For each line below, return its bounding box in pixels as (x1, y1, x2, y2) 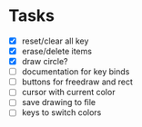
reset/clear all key (21, 35, 89, 46)
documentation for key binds (21, 66, 130, 77)
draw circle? (21, 56, 69, 67)
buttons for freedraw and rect (21, 76, 134, 87)
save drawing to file (21, 97, 96, 108)
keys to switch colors (21, 107, 102, 118)
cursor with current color (21, 87, 116, 98)
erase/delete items (21, 46, 93, 56)
